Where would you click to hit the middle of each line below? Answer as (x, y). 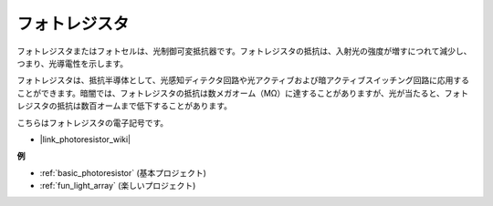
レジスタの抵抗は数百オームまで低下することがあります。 (125, 106)
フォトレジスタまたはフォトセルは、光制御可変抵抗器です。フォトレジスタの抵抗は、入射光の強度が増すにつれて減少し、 (244, 51)
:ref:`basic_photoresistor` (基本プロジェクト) (123, 172)
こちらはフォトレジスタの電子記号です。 (93, 122)
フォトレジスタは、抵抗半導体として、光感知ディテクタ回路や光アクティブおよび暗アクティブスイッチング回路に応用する (243, 80)
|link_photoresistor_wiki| (85, 139)
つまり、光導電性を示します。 (73, 63)
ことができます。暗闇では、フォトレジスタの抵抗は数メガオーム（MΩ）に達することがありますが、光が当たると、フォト (243, 93)
